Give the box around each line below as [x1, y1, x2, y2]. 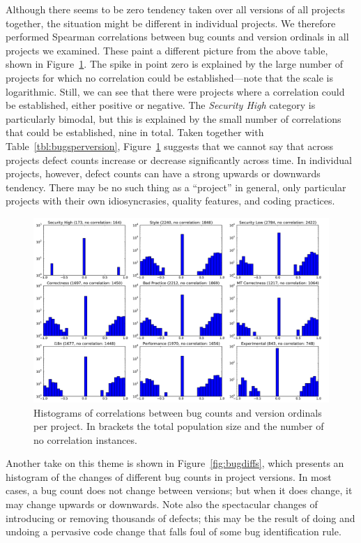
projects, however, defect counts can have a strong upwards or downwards [6, 166, 321, 181]
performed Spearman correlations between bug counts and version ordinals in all [6, 29, 349, 44]
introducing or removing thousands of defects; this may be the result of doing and [6, 510, 355, 525]
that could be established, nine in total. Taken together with [6, 125, 264, 140]
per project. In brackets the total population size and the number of [33, 419, 324, 433]
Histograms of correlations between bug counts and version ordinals [33, 405, 322, 419]
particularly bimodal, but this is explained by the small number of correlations [6, 111, 341, 126]
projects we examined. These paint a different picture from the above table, [6, 43, 328, 57]
